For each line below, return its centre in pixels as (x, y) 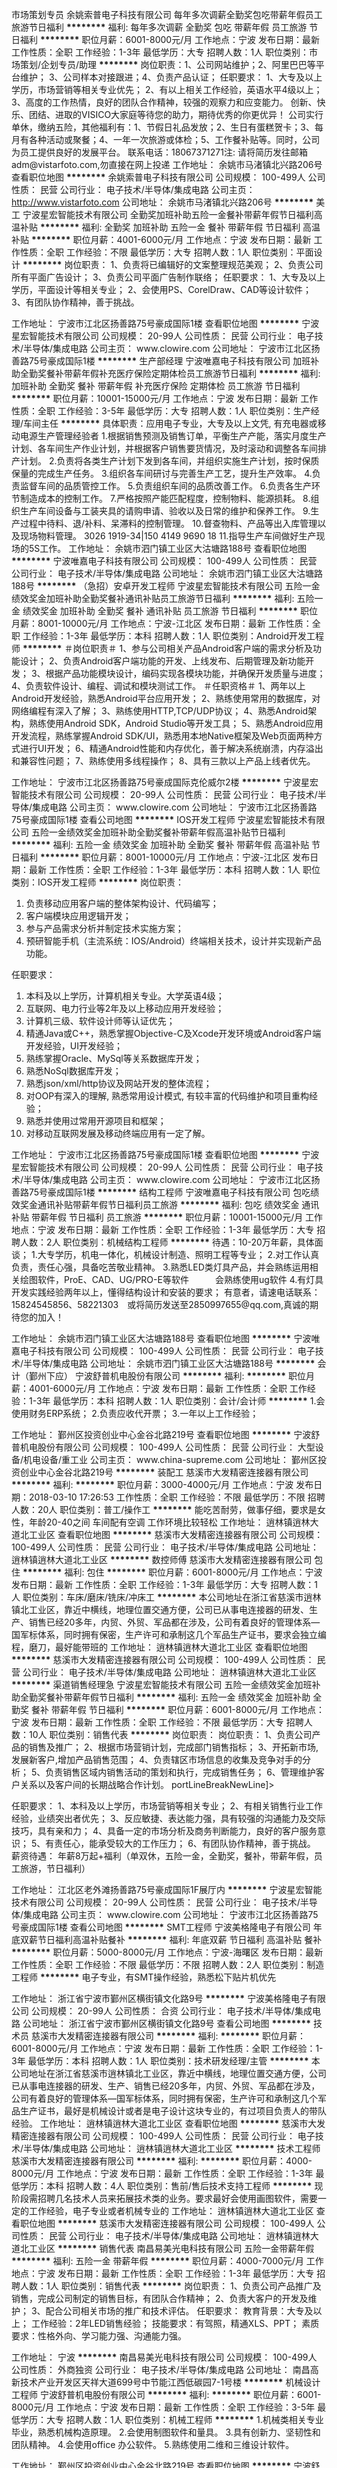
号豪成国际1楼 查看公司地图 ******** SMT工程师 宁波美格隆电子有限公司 (161, 1927)
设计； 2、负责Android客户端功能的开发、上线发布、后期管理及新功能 (162, 661)
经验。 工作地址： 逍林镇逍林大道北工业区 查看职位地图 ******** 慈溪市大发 (168, 2123)
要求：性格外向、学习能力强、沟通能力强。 (99, 2336)
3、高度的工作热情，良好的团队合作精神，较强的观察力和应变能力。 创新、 (164, 102)
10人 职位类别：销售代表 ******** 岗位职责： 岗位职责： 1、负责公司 (170, 1734)
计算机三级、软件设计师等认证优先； (100, 1021)
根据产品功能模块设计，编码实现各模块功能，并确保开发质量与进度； (185, 673)
